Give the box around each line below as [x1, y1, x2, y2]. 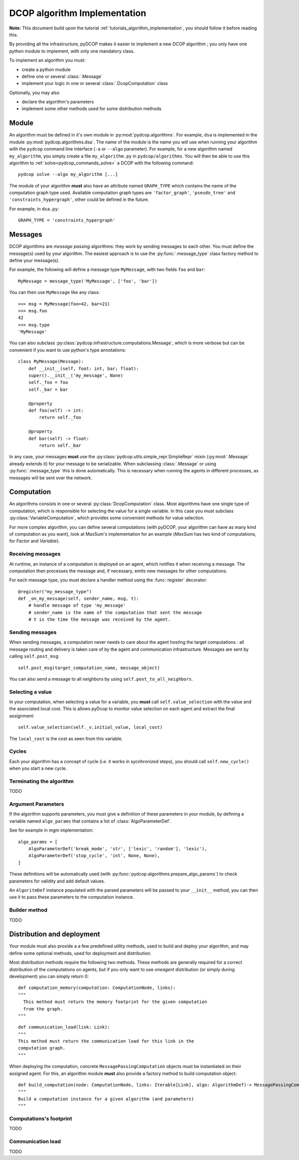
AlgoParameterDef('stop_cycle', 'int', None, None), [28, 853, 160, 859]
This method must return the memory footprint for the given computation [23, 999, 207, 1005]
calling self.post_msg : [9, 653, 60, 659]
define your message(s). [9, 257, 60, 263]
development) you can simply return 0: [9, 973, 89, 979]
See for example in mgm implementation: [9, 827, 94, 833]
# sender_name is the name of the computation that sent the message [28, 610, 202, 615]
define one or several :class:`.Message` [21, 73, 103, 79]
